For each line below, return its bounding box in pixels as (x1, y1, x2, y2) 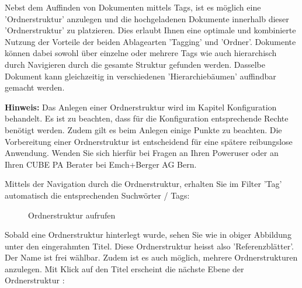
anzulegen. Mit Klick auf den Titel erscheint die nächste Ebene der (5, 262, 244, 275)
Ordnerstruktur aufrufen (28, 209, 116, 221)
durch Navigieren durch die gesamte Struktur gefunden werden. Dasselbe (5, 58, 265, 70)
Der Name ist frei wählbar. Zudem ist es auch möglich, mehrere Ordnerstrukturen (5, 251, 298, 263)
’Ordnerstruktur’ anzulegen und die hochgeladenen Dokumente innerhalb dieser (5, 12, 289, 25)
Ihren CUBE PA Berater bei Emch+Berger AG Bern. (5, 158, 197, 170)
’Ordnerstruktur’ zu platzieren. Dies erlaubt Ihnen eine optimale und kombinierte (5, 24, 296, 36)
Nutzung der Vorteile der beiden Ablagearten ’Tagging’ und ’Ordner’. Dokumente (5, 35, 296, 47)
